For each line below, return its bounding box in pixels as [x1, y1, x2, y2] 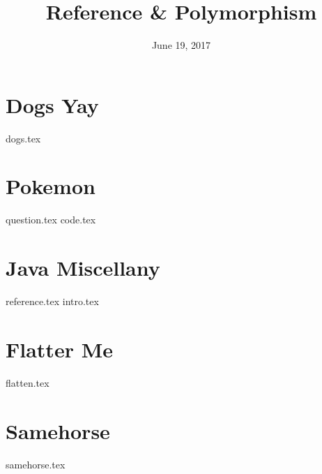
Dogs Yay [6, 90, 99, 119]
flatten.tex [6, 375, 49, 390]
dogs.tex [6, 131, 41, 145]
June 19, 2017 [151, 38, 211, 52]
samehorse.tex [6, 457, 66, 471]
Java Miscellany [6, 253, 160, 282]
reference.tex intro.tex [6, 294, 99, 309]
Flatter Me [6, 334, 113, 363]
